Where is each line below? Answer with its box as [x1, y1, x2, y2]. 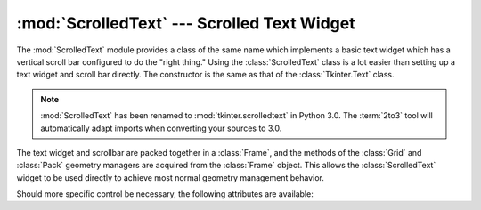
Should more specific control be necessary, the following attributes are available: [16, 189, 314, 199]
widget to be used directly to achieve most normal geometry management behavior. [16, 172, 324, 182]
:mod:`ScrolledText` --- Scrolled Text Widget [16, 13, 355, 33]
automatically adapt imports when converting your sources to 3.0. [40, 123, 282, 133]
